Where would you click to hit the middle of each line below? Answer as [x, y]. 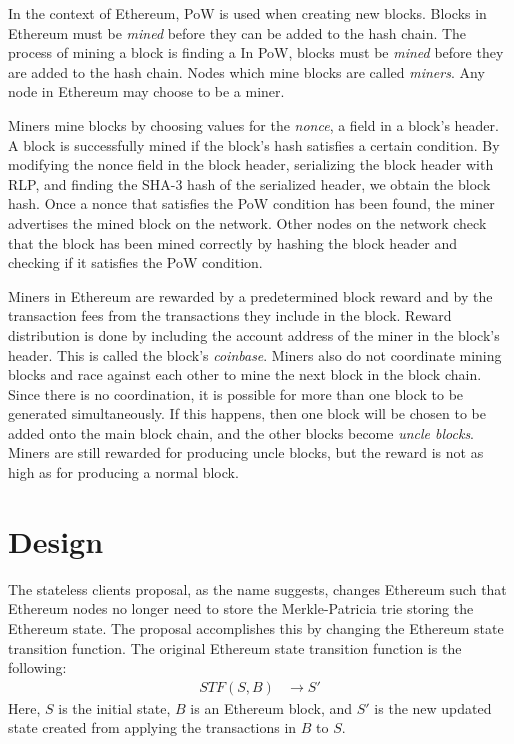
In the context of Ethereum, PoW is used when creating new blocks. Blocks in [247, 13]
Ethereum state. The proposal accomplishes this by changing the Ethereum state [256, 627]
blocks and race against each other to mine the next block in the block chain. [245, 374]
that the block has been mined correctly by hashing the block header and [233, 242]
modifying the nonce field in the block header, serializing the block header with [251, 164]
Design [56, 540]
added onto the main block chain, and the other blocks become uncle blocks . [241, 432]
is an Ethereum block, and [271, 707]
